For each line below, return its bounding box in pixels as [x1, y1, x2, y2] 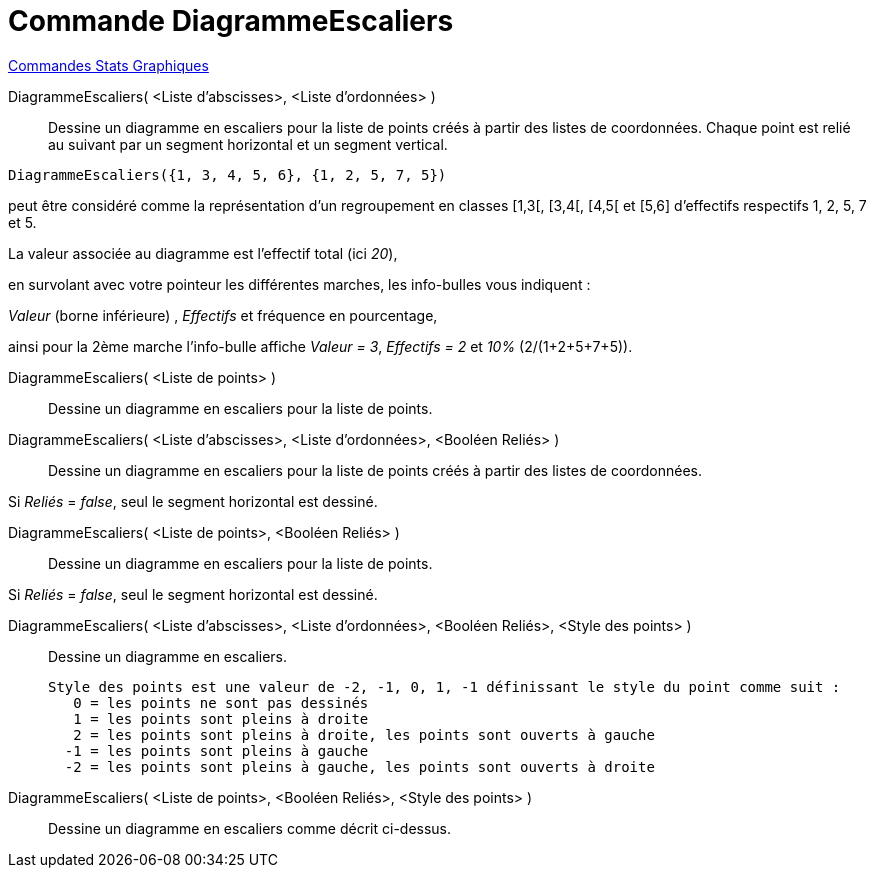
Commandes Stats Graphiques [8, 56, 209, 74]
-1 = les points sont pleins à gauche [64, 742, 369, 759]
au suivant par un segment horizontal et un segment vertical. [48, 135, 448, 153]
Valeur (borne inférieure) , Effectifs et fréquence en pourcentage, [8, 306, 438, 324]
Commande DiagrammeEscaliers [8, 4, 454, 38]
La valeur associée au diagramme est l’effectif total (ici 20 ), [8, 244, 398, 262]
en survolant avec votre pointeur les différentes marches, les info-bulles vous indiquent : [8, 275, 591, 293]
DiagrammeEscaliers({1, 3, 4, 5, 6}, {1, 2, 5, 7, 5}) [8, 166, 447, 183]
